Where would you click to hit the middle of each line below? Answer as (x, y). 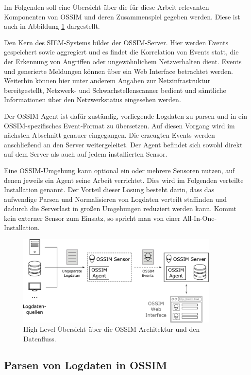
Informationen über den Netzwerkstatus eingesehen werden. (92, 99)
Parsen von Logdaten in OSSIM (86, 365)
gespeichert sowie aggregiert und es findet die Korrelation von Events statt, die (121, 52)
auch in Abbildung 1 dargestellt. (52, 26)
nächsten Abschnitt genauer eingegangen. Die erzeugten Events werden (109, 135)
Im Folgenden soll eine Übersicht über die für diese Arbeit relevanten (107, 7)
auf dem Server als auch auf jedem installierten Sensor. (86, 154)
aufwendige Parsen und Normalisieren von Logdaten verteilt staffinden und (115, 199)
